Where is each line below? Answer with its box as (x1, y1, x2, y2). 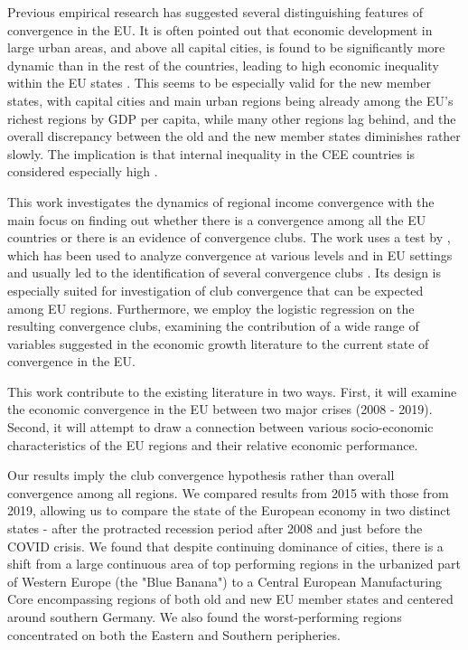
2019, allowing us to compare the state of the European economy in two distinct (7, 501, 451, 520)
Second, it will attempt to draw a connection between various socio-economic (7, 418, 434, 437)
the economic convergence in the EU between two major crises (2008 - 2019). (7, 400, 433, 419)
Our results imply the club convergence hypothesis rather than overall (7, 466, 395, 485)
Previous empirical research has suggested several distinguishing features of (7, 3, 423, 21)
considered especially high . (7, 162, 158, 181)
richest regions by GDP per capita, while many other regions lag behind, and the (7, 108, 456, 127)
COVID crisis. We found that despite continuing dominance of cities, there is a (7, 536, 444, 555)
